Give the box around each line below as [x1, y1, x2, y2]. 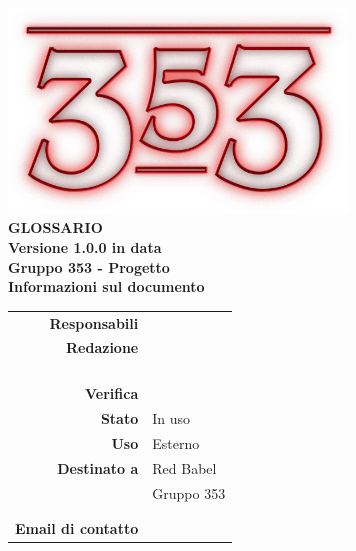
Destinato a [57, 457, 139, 478]
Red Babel [152, 457, 217, 478]
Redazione [66, 337, 139, 358]
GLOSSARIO [8, 217, 103, 238]
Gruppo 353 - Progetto [8, 256, 170, 277]
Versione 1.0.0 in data [8, 236, 162, 257]
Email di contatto [15, 517, 139, 538]
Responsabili [49, 312, 139, 333]
